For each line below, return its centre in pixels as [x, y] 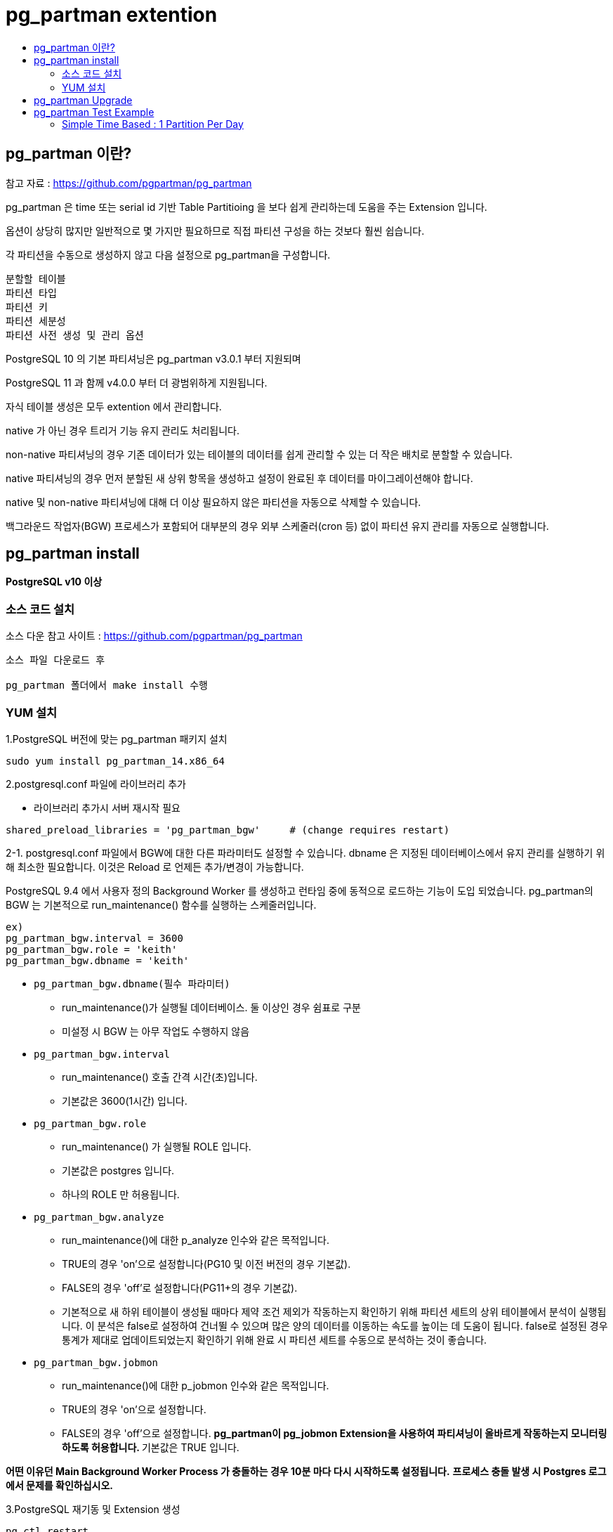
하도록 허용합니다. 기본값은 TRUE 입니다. [151, 1447]
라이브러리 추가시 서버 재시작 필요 [107, 807]
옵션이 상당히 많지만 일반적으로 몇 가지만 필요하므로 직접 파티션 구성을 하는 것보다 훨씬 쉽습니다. [215, 231]
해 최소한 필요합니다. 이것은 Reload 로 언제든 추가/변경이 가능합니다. [155, 866]
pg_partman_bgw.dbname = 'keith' [98, 960]
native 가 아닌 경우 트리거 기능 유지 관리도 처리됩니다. [123, 430]
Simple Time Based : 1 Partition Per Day [153, 124]
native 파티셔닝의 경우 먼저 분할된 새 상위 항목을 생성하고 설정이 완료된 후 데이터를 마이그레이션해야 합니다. [239, 478]
